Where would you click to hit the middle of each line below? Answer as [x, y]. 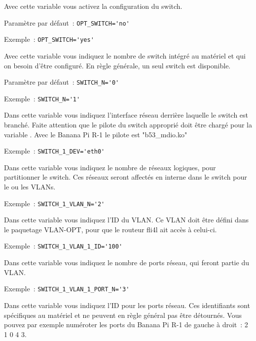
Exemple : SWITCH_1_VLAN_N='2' [55, 203]
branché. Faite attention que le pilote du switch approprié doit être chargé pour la [128, 124]
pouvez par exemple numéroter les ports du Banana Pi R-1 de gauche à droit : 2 [126, 325]
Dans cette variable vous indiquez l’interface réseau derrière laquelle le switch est [126, 115]
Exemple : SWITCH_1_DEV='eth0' [55, 151]
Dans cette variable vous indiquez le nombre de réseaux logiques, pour [110, 167]
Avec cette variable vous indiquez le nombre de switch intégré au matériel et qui [125, 55]
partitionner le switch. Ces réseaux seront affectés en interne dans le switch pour [126, 177]
